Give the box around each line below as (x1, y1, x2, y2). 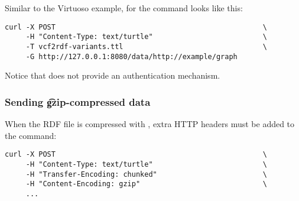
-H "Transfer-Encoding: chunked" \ (25, 170, 267, 179)
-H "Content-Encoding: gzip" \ (25, 180, 267, 189)
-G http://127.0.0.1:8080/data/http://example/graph (25, 52, 238, 61)
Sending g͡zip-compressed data (5, 94, 151, 109)
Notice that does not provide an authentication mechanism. (5, 69, 220, 82)
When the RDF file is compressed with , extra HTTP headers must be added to (5, 118, 295, 130)
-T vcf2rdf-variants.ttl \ (25, 42, 267, 51)
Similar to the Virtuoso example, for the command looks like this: (5, 2, 243, 14)
